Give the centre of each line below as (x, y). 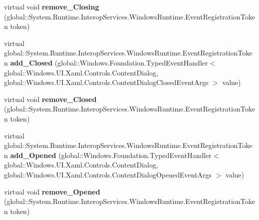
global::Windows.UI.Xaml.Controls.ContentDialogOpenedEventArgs (108, 174)
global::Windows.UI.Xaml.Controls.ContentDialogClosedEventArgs (106, 82)
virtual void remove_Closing (52, 6)
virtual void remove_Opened (52, 191)
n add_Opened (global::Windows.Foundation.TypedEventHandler (108, 155)
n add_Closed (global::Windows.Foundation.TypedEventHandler (106, 62)
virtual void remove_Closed (50, 99)
